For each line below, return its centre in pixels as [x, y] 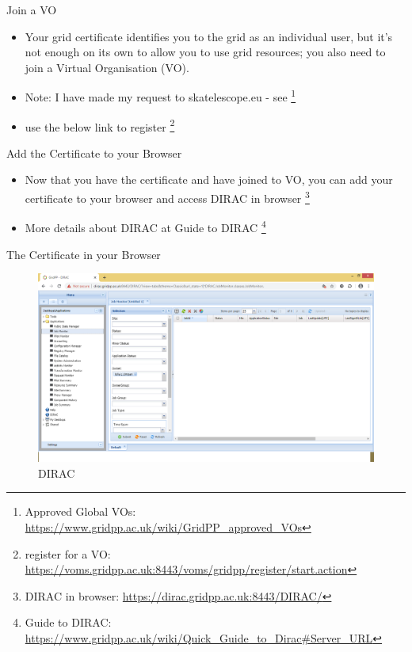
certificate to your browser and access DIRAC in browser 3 [167, 197]
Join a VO [32, 10]
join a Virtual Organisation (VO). [107, 67]
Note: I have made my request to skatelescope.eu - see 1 [160, 96]
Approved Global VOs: [80, 511]
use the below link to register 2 [100, 125]
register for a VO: [68, 553]
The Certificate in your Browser [84, 254]
